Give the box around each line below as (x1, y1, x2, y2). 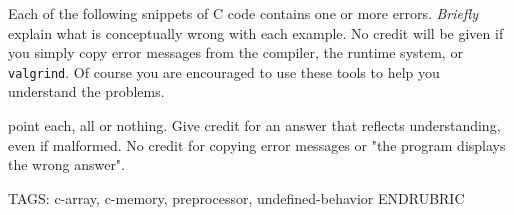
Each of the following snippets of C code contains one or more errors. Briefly (8, 3, 479, 23)
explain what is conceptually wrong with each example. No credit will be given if (8, 22, 504, 43)
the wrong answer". (8, 154, 125, 175)
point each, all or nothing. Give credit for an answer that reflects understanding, (8, 115, 501, 136)
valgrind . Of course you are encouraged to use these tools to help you (8, 61, 440, 82)
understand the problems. (8, 81, 165, 102)
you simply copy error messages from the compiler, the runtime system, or (8, 42, 463, 63)
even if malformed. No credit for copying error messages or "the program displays (8, 134, 506, 155)
